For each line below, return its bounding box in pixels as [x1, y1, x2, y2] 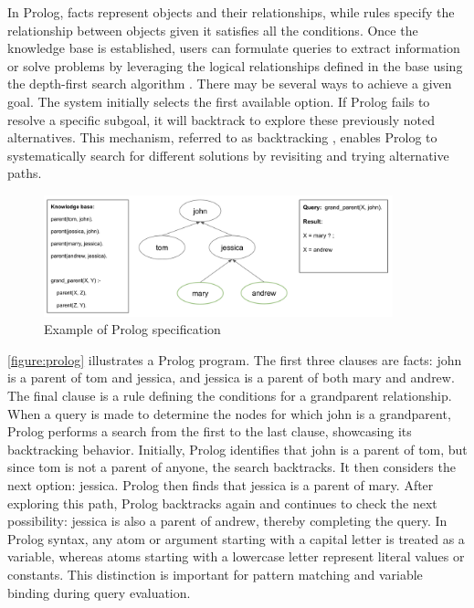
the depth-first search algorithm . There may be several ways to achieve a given [7, 74, 452, 93]
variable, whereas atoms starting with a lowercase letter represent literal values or [7, 547, 465, 566]
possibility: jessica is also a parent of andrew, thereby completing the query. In [7, 511, 448, 530]
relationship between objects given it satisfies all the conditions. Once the [7, 20, 418, 39]
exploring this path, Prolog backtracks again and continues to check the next [7, 493, 437, 512]
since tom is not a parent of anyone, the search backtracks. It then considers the [7, 457, 456, 477]
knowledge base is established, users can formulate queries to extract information [7, 38, 460, 58]
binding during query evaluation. [7, 582, 191, 602]
